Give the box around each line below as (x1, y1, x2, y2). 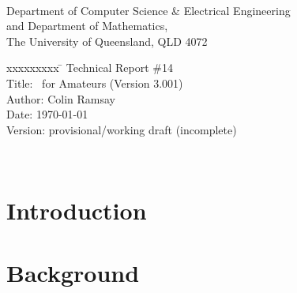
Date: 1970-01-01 (6, 106, 88, 122)
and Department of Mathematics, (6, 17, 168, 34)
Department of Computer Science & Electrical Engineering (6, 2, 291, 18)
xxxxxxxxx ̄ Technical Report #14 (6, 59, 174, 76)
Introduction (6, 194, 147, 227)
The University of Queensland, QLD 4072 (6, 32, 208, 49)
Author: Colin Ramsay (6, 90, 115, 107)
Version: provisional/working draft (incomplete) (6, 121, 237, 137)
